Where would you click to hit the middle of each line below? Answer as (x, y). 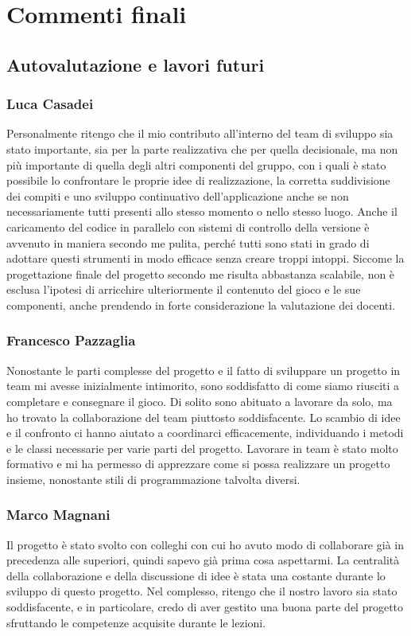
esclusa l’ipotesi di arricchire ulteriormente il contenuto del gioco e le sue (184, 289)
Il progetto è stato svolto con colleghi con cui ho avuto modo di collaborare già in (205, 544)
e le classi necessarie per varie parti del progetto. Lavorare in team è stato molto (202, 448)
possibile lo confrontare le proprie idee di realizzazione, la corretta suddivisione (198, 180)
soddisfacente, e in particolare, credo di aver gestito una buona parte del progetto (205, 607)
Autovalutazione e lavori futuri (136, 64)
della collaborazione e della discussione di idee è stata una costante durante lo (196, 575)
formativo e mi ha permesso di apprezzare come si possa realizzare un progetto (198, 464)
